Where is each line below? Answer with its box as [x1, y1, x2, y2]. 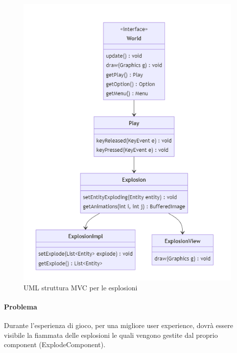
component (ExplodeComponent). [4, 339, 106, 350]
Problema [4, 301, 37, 311]
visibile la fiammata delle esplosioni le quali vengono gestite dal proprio [4, 329, 218, 340]
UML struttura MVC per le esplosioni [24, 282, 138, 292]
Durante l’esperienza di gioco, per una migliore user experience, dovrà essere [4, 320, 233, 330]
